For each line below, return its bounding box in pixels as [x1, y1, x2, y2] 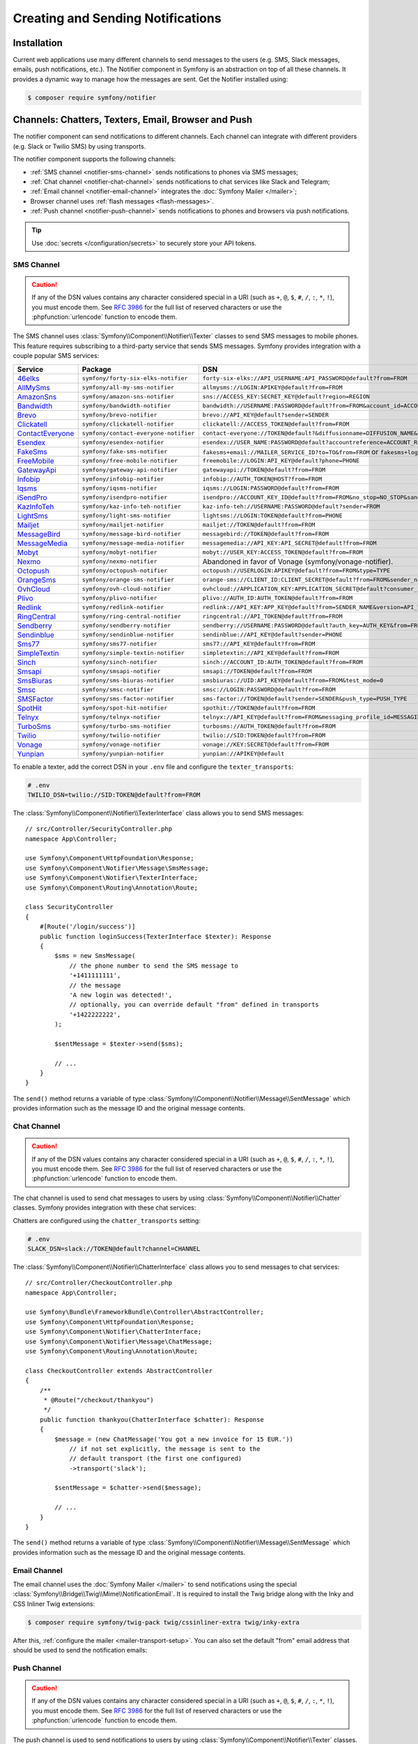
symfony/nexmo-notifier [82, 558, 157, 565]
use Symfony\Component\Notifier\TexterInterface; [25, 874, 199, 882]
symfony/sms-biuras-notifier [82, 677, 174, 684]
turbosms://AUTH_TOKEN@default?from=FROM [202, 723, 336, 730]
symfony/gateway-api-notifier [82, 466, 178, 474]
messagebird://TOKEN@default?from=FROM [202, 530, 329, 538]
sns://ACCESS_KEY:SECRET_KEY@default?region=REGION [202, 393, 370, 400]
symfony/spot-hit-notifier [82, 705, 168, 712]
